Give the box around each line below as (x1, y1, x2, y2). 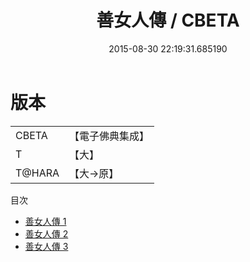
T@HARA (15, 166, 60, 180)
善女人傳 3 (24, 240, 69, 252)
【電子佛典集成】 (69, 129, 150, 143)
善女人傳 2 (24, 227, 69, 240)
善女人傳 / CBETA (96, 9, 240, 32)
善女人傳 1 (24, 215, 67, 227)
